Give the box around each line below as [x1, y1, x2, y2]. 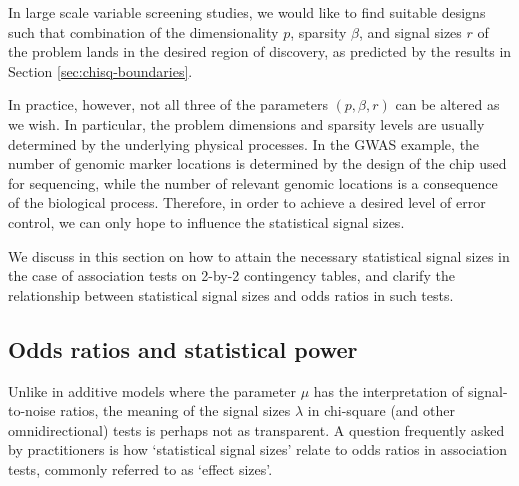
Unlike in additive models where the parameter [8, 380, 296, 401]
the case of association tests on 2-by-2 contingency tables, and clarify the [8, 265, 455, 286]
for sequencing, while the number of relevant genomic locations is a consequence [8, 172, 498, 193]
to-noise [8, 400, 56, 421]
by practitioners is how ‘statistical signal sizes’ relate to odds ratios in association [8, 439, 508, 460]
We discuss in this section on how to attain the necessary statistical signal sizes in [8, 245, 510, 266]
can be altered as [395, 94, 500, 115]
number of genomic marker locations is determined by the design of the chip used [8, 153, 507, 174]
